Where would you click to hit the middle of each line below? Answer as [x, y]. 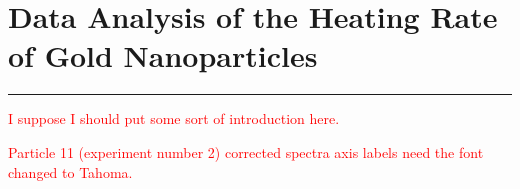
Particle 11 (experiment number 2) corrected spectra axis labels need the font [246, 151]
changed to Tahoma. [70, 171]
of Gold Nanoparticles [163, 55]
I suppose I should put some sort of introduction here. [174, 118]
